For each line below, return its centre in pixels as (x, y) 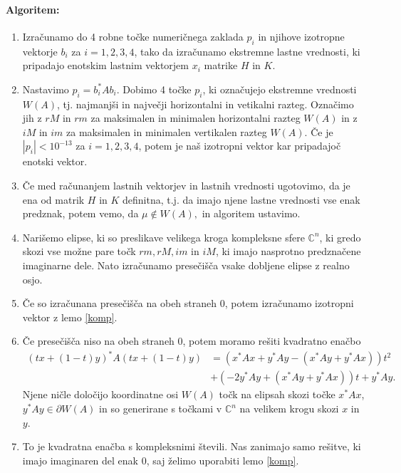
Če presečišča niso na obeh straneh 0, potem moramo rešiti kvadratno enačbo (192, 341)
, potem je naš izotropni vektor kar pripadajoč (240, 146)
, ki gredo (340, 237)
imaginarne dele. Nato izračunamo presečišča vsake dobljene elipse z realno (186, 265)
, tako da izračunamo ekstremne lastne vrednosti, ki (247, 51)
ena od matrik (53, 199)
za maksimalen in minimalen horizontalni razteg (196, 118)
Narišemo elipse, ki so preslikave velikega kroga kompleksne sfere (163, 237)
